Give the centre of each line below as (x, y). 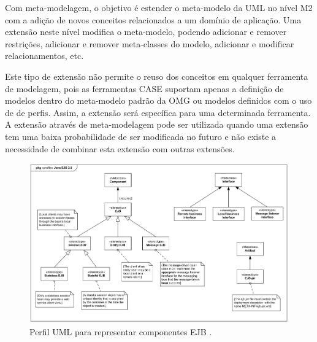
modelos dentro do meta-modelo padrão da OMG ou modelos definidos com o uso (158, 100)
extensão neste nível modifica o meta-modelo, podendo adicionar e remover (146, 32)
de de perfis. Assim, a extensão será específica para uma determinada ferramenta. (158, 112)
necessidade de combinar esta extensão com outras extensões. (120, 148)
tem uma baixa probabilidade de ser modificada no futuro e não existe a (141, 136)
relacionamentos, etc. (44, 56)
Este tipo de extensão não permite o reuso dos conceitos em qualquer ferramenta (157, 76)
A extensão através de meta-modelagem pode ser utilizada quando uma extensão (157, 124)
